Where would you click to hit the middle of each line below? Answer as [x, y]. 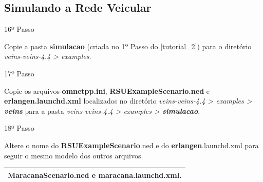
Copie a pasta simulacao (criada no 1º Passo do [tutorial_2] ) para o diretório [128, 46]
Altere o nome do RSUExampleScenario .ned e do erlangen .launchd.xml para [131, 145]
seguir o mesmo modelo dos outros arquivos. [74, 155]
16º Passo [19, 29]
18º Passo [19, 128]
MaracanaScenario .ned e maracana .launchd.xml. [95, 175]
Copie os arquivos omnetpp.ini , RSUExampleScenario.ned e [107, 90]
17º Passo [19, 73]
